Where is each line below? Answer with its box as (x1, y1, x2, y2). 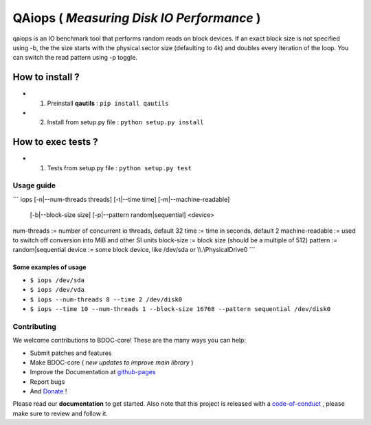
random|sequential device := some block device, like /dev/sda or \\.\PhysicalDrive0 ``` (12, 246, 256, 254)
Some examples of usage (12, 263, 87, 271)
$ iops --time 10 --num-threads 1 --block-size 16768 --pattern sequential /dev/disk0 (30, 305, 331, 312)
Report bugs (30, 378, 65, 386)
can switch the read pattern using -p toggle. (12, 54, 137, 62)
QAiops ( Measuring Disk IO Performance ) (12, 10, 261, 25)
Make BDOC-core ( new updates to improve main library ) (30, 358, 194, 367)
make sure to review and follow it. (12, 409, 108, 417)
